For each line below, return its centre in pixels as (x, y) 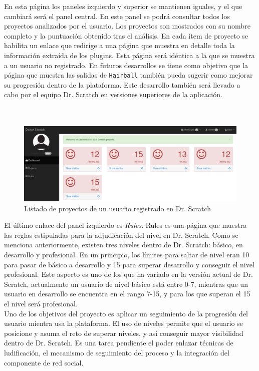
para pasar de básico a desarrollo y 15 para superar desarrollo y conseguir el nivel (129, 264)
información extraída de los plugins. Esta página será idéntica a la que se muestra (129, 55)
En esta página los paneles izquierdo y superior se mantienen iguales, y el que (123, 6)
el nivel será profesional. (41, 304)
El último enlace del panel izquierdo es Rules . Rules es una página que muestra (125, 225)
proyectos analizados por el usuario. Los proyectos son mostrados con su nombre (127, 26)
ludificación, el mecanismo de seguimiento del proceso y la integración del (117, 352)
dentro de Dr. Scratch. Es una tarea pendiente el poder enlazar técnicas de (119, 343)
